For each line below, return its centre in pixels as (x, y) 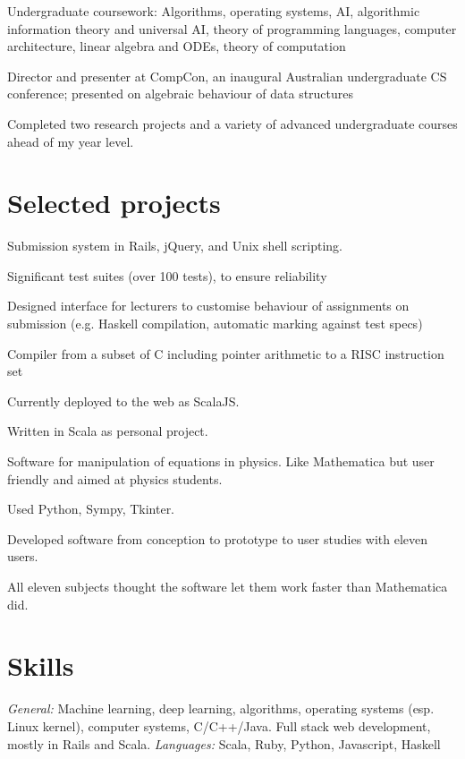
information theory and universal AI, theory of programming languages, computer (232, 28)
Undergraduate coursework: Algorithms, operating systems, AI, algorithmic (214, 11)
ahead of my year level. (71, 141)
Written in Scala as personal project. (108, 431)
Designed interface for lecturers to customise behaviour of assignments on (208, 306)
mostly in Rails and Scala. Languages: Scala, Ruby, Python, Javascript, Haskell (224, 743)
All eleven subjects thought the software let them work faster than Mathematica (228, 586)
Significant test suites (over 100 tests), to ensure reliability (167, 275)
